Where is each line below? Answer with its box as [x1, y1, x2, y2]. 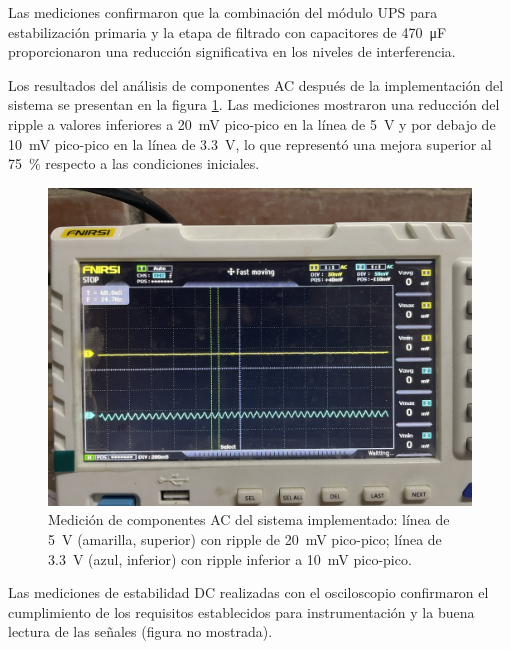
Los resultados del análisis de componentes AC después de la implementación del [8, 74, 504, 95]
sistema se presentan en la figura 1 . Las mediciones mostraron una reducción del [8, 94, 500, 115]
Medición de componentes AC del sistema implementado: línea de [48, 509, 450, 530]
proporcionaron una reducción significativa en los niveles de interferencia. [8, 41, 456, 62]
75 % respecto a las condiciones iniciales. [8, 153, 260, 174]
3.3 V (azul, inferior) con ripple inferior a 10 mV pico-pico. [48, 548, 412, 569]
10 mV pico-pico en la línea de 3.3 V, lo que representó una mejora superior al [8, 133, 492, 154]
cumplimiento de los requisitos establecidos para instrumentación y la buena [8, 601, 475, 622]
